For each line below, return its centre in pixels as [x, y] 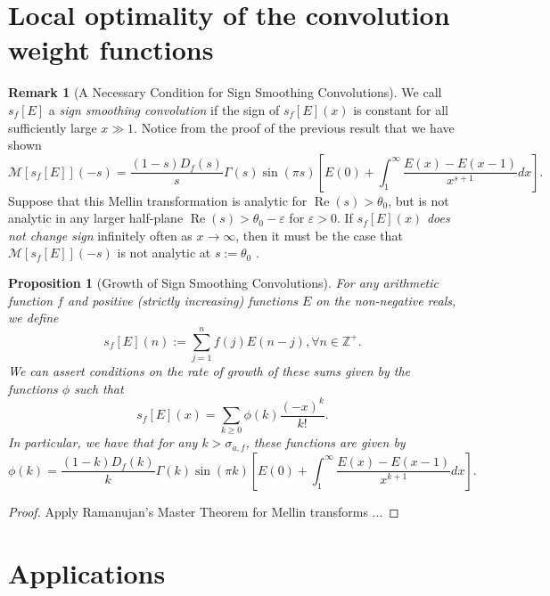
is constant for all [401, 109]
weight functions [111, 49]
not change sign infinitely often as [100, 235]
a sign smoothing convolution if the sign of [164, 109]
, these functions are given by [325, 442]
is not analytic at [164, 253]
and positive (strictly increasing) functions [183, 300]
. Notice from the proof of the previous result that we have [294, 127]
